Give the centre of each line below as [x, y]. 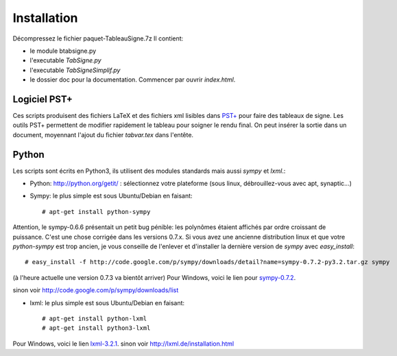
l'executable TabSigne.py [66, 60]
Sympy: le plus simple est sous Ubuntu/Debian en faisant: [111, 196]
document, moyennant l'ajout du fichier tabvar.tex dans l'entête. [103, 134]
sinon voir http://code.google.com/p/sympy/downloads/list [96, 290]
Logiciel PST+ [43, 99]
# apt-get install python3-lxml [96, 328]
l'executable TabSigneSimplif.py [75, 70]
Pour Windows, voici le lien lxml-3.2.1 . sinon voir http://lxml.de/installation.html [123, 344]
